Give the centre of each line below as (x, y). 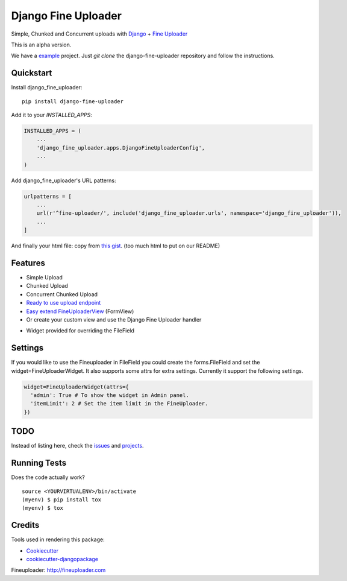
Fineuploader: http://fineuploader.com (58, 570)
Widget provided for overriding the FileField (80, 331)
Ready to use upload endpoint (64, 303)
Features (28, 263)
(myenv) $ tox (42, 508)
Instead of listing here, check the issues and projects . (77, 446)
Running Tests (39, 463)
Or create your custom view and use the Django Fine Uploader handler (114, 319)
